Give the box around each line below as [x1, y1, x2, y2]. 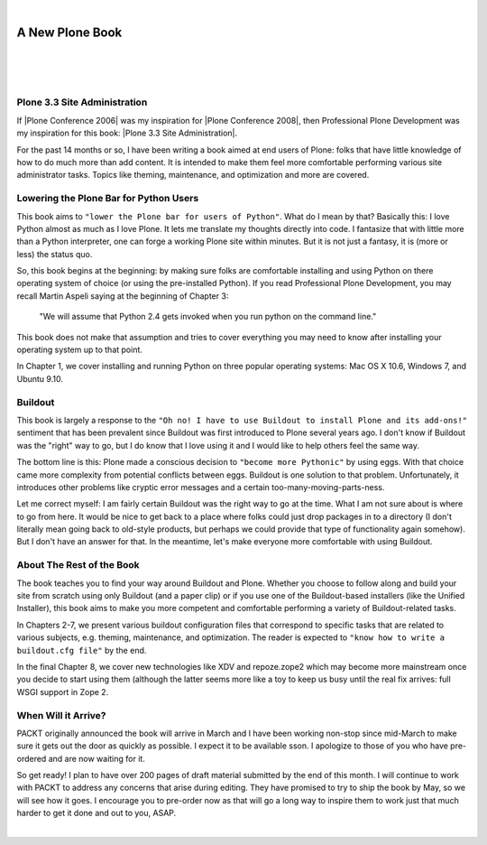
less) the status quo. [16, 248, 93, 259]
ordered [16, 753, 47, 764]
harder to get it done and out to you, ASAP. [16, 808, 177, 819]
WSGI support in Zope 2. [16, 686, 109, 697]
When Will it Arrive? [16, 709, 106, 721]
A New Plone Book [16, 24, 123, 40]
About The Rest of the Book [16, 559, 140, 571]
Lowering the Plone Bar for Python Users [16, 192, 199, 205]
